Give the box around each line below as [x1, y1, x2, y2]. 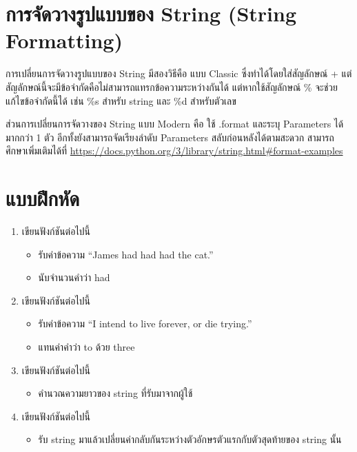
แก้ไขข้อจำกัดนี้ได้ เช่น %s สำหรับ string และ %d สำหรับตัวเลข [6, 93, 236, 107]
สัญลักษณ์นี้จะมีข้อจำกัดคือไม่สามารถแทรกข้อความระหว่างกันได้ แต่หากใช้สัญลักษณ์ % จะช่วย [6, 79, 338, 94]
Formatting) [6, 26, 123, 54]
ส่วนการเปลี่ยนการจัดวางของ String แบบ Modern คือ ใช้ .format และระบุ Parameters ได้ [6, 116, 344, 131]
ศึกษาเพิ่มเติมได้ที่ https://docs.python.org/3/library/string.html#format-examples [6, 143, 343, 158]
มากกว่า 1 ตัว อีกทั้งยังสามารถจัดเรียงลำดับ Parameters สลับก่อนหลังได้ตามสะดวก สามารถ [6, 130, 334, 144]
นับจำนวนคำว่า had [38, 270, 110, 285]
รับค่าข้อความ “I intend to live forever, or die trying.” [38, 316, 252, 331]
